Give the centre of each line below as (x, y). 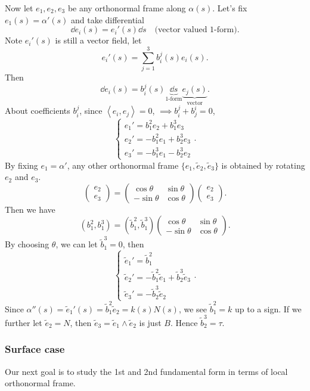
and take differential (107, 19)
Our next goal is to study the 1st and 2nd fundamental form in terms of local (146, 371)
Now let (19, 8)
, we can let (77, 244)
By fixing (21, 165)
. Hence (184, 322)
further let (24, 322)
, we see (193, 308)
